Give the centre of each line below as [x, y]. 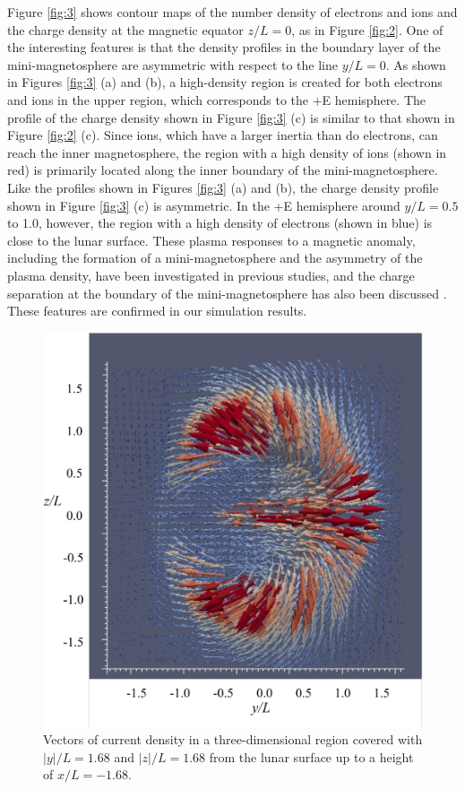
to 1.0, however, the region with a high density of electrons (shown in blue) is [220, 223]
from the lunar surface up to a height [311, 756]
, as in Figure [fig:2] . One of [367, 29]
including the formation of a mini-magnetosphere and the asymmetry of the [215, 258]
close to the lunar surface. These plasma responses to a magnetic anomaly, [211, 240]
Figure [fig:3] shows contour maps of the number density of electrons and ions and [232, 12]
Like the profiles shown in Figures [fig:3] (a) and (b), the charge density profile [223, 187]
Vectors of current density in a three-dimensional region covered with [233, 739]
